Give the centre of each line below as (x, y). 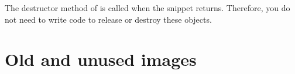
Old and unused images (101, 59)
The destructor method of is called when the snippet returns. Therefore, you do (147, 8)
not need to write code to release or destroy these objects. (108, 19)
